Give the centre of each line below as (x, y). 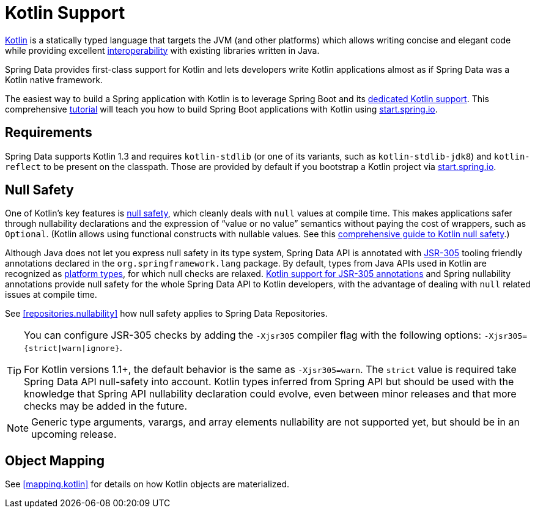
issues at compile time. (51, 295)
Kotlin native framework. (54, 79)
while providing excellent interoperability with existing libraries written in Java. (162, 50)
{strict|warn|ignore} (72, 349)
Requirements (49, 133)
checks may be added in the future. (106, 406)
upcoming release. (74, 434)
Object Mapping (55, 460)
